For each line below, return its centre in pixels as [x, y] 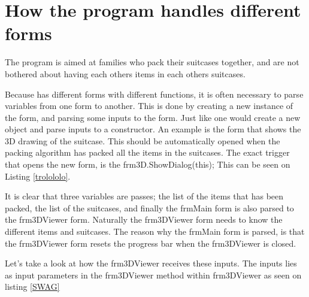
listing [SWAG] [32, 287]
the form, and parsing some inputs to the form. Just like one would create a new [153, 117]
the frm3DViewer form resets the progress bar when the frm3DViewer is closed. [151, 243]
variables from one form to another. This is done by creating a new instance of [149, 106]
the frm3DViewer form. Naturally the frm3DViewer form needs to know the [144, 219]
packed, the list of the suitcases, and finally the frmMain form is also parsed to [149, 207]
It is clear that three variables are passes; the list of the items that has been [144, 196]
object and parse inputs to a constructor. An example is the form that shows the [153, 129]
